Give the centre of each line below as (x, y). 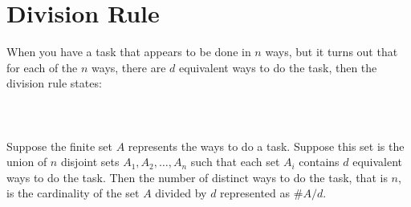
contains (319, 162)
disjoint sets (90, 162)
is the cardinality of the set (73, 193)
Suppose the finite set (59, 146)
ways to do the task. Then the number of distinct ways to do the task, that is (197, 177)
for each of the (42, 67)
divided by (181, 193)
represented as (255, 193)
